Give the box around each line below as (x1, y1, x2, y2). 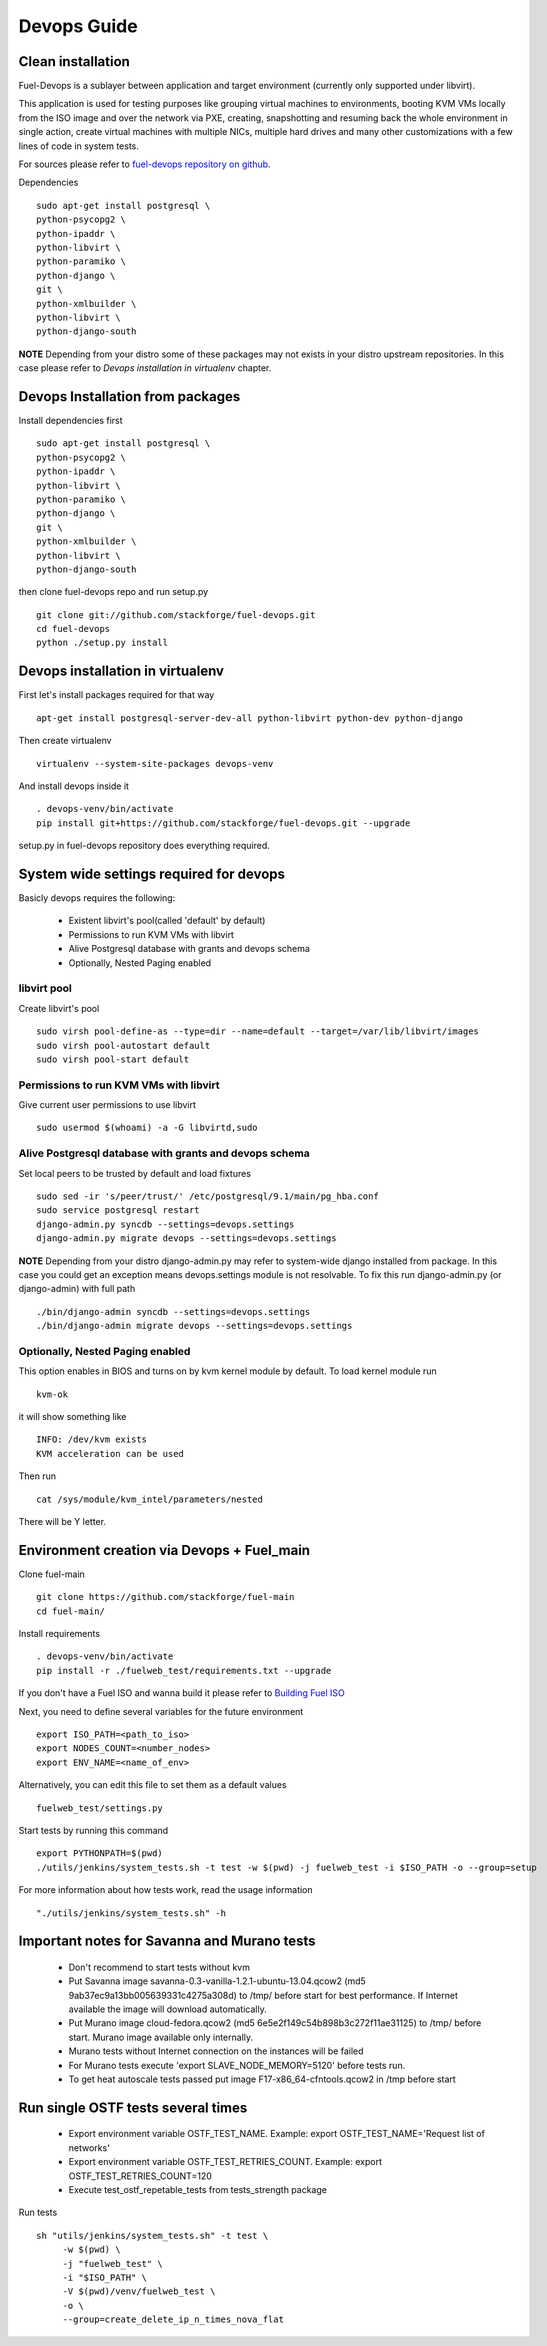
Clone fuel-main (18, 1568, 85, 1580)
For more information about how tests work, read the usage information (18, 1884, 314, 1896)
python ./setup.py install (36, 637, 169, 649)
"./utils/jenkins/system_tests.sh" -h (36, 1907, 227, 1919)
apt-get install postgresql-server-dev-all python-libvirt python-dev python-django (36, 712, 464, 724)
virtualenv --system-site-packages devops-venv (36, 758, 274, 769)
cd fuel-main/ (36, 1605, 105, 1617)
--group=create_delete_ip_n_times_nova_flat (62, 2314, 285, 2325)
